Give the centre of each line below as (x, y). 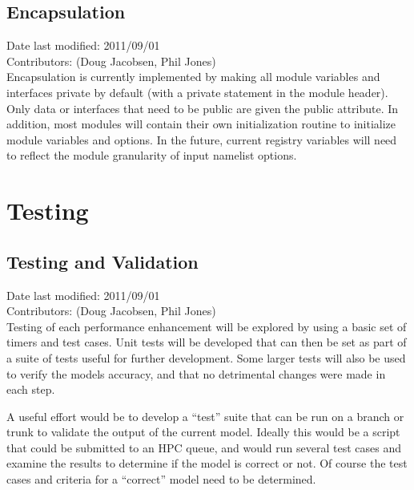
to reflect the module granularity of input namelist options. (152, 155)
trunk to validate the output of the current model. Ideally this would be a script (203, 432)
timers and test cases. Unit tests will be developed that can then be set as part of (207, 342)
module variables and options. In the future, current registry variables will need (202, 139)
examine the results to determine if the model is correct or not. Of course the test (207, 463)
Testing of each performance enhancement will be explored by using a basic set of (207, 326)
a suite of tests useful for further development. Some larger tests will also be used (206, 357)
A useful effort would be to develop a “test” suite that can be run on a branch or (205, 416)
